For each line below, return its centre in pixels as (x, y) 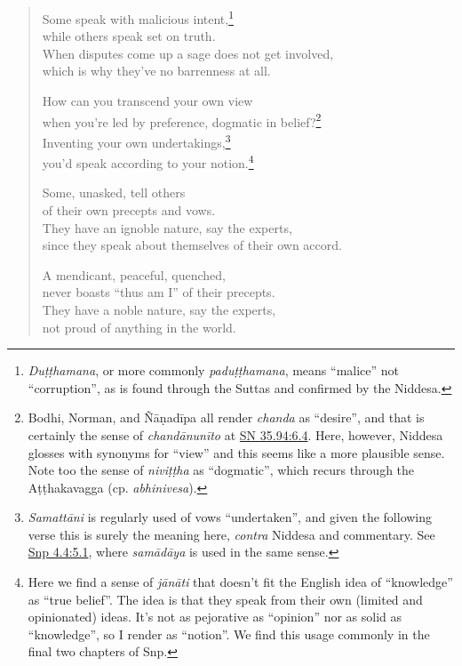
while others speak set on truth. (129, 36)
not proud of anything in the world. (139, 327)
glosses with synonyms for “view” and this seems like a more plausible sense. (236, 452)
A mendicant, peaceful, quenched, (134, 274)
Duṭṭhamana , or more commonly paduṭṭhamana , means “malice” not (214, 370)
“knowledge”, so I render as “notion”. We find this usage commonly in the (229, 634)
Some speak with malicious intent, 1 (138, 17)
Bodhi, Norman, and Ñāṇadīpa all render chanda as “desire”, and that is (226, 417)
